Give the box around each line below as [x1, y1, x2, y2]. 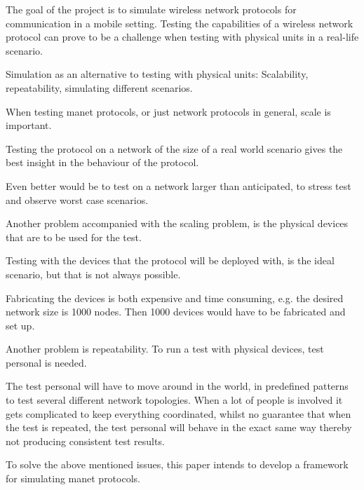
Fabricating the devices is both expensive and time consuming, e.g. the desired [6, 290, 344, 305]
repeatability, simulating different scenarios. [6, 80, 193, 95]
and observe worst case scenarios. [6, 192, 149, 207]
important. [6, 118, 52, 132]
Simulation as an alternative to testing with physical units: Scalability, [6, 67, 309, 81]
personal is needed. [6, 355, 87, 369]
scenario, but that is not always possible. [6, 266, 181, 281]
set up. [6, 318, 35, 332]
